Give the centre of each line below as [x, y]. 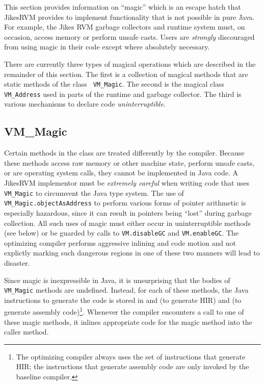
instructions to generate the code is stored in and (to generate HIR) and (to [123, 300]
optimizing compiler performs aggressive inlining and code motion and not [120, 242]
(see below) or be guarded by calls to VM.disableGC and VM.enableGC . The [122, 233]
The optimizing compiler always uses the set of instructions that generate [131, 356]
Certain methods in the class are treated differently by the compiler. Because [124, 153]
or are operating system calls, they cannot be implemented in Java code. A [121, 173]
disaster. [17, 262]
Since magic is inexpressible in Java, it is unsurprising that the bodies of [117, 280]
